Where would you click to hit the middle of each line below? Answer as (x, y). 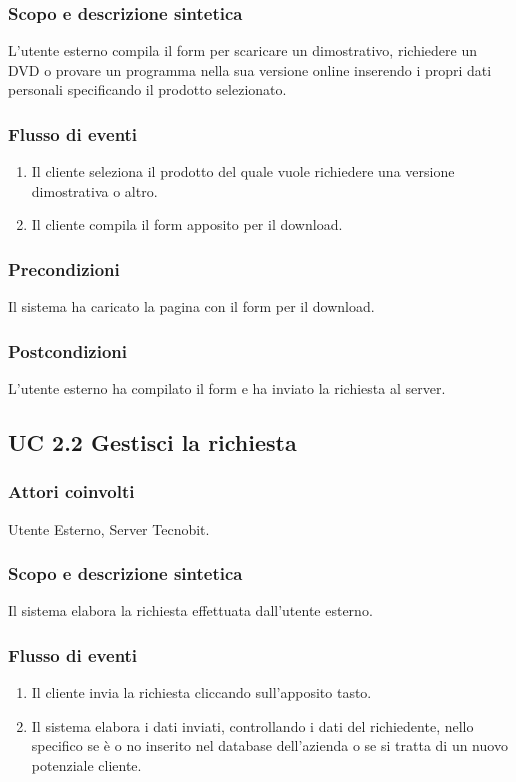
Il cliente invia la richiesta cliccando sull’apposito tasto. (201, 692)
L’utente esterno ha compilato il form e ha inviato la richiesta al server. (227, 388)
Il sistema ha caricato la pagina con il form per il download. (191, 306)
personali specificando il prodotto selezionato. (147, 89)
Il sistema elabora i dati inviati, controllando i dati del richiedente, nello (252, 725)
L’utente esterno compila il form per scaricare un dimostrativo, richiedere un (242, 50)
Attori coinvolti (71, 491)
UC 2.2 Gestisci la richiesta (152, 442)
